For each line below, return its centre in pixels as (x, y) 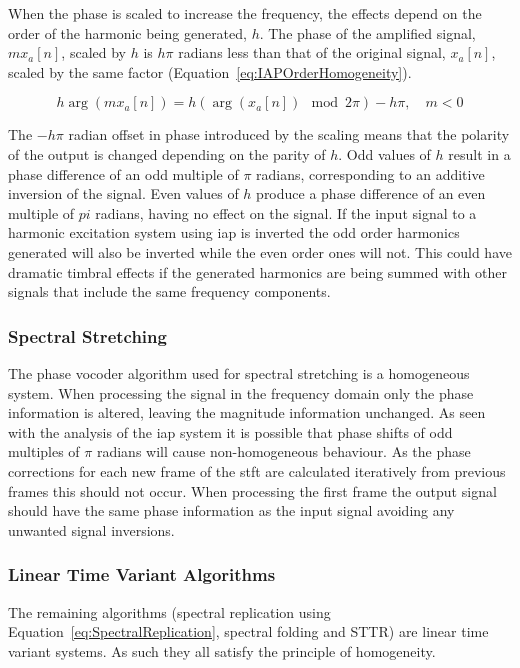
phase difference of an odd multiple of (123, 173)
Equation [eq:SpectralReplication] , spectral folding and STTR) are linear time (248, 631)
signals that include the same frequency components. (169, 291)
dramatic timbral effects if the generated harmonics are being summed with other (257, 271)
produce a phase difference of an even (371, 193)
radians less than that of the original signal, (312, 52)
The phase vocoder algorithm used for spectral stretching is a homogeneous (239, 372)
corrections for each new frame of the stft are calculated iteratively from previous (257, 470)
